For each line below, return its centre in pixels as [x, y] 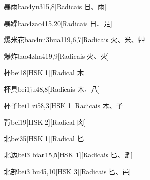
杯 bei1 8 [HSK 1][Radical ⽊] [45, 72]
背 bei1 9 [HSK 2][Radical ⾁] [45, 122]
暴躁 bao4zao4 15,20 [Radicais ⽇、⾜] [58, 23]
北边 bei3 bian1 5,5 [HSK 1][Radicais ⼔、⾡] [68, 155]
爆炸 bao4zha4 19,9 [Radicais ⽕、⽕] [57, 56]
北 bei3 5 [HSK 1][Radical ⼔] [45, 138]
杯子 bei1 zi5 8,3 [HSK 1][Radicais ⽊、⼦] [64, 105]
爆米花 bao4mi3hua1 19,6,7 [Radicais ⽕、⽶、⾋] [75, 39]
